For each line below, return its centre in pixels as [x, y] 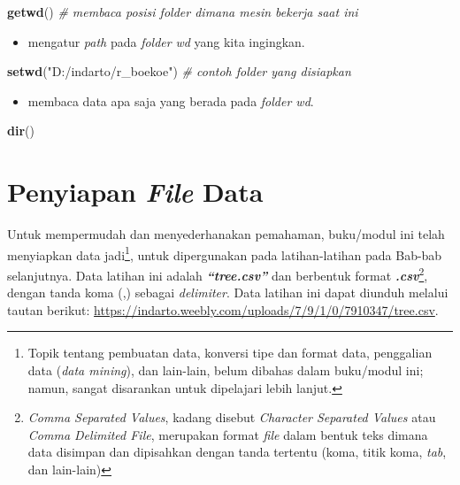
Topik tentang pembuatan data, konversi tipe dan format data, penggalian [230, 353]
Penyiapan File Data [135, 192]
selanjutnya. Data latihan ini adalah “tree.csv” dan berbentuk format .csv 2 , [218, 273]
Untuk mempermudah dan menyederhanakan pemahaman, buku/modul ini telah [226, 234]
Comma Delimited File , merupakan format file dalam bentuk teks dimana [228, 434]
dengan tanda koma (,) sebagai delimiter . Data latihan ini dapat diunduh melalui [228, 293]
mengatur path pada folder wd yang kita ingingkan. [166, 41]
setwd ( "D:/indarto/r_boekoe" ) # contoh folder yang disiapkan [179, 71]
